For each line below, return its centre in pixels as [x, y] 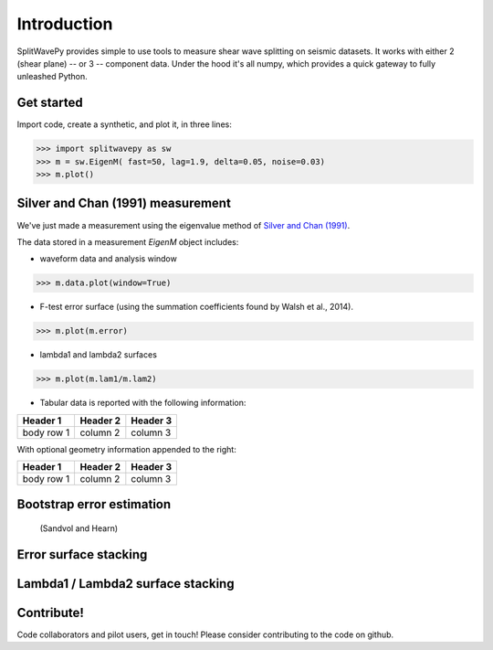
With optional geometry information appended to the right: [126, 449]
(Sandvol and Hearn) [79, 528]
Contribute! [50, 613]
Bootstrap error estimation [94, 504]
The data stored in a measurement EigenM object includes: [128, 241]
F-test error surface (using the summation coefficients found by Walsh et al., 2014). [196, 307]
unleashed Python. [52, 77]
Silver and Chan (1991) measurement [124, 203]
